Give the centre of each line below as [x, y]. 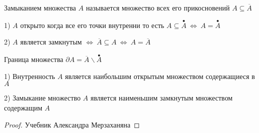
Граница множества [34, 59]
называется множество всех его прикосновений [158, 7]
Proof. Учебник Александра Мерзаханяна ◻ [72, 124]
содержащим [23, 107]
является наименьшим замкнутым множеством [161, 98]
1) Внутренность [30, 76]
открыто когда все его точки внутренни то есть [92, 25]
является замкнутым [51, 42]
